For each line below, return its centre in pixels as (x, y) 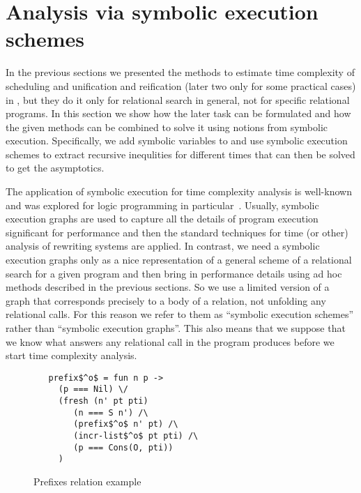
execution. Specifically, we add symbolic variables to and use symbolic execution (177, 141)
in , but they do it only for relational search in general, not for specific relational (178, 99)
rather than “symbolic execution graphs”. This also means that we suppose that (176, 328)
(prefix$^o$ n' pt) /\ (126, 424)
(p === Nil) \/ (93, 389)
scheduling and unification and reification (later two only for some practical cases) (181, 85)
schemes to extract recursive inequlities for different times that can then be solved (180, 154)
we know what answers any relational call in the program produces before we (170, 341)
